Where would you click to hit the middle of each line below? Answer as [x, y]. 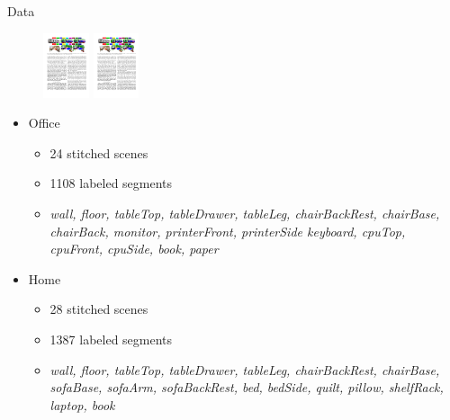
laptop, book [82, 404]
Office [44, 123]
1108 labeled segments [111, 183]
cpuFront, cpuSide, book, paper [134, 249]
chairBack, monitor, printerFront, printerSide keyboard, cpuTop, [228, 231]
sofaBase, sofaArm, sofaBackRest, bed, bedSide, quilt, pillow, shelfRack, [247, 387]
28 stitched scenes [99, 309]
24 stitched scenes [99, 152]
